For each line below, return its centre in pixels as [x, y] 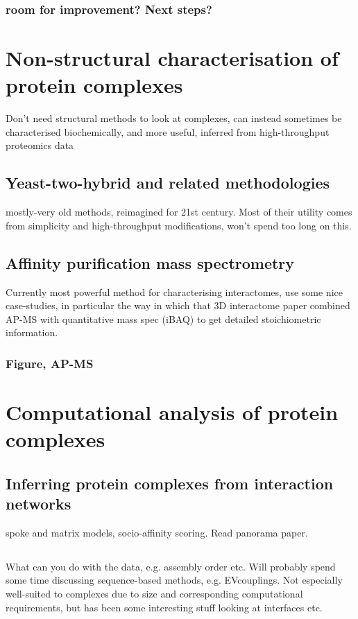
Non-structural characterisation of [172, 58]
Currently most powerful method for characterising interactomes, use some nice [174, 291]
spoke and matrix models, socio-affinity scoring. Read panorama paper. [157, 532]
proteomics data [40, 145]
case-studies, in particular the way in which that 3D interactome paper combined [178, 305]
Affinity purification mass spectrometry [150, 262]
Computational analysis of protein [172, 411]
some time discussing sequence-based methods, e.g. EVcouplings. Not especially [174, 580]
